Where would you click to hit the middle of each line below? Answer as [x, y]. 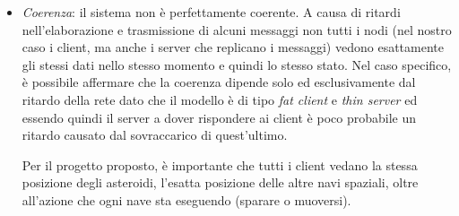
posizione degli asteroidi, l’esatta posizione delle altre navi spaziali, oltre [220, 182]
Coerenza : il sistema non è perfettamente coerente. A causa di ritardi [211, 12]
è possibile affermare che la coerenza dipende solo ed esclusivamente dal [219, 82]
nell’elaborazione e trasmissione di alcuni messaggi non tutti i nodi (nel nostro [237, 29]
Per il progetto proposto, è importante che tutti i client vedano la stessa [220, 164]
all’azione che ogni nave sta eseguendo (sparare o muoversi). [186, 199]
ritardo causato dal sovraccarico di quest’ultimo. [155, 135]
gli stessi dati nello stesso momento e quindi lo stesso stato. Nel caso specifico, [237, 64]
